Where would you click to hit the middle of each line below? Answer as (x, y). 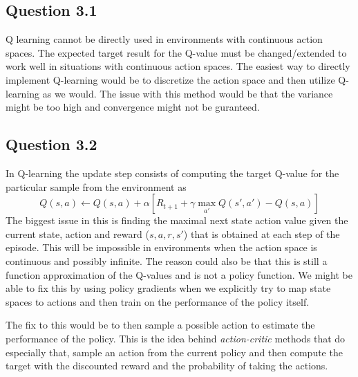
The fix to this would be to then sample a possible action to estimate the (160, 325)
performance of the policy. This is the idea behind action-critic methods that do (176, 338)
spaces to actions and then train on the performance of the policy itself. (158, 301)
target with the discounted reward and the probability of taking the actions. (167, 366)
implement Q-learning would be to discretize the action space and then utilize (170, 79)
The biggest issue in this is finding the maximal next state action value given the (177, 220)
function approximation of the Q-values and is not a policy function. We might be (179, 274)
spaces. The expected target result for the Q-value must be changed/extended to (176, 52)
